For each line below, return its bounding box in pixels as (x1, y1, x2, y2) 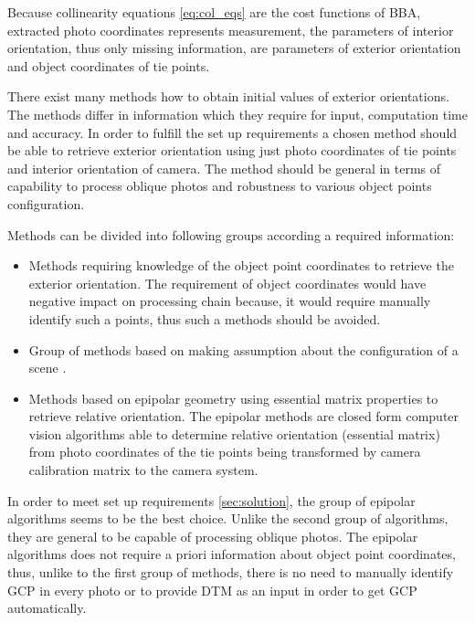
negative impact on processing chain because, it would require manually (28, 291, 431, 311)
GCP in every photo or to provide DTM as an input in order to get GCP (7, 580, 417, 599)
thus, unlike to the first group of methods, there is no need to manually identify (7, 563, 454, 582)
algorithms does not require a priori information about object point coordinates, (7, 544, 456, 564)
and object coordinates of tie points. (7, 56, 210, 75)
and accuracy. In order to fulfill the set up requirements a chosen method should (7, 122, 458, 142)
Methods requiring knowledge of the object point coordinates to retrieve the (28, 256, 454, 275)
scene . (28, 358, 67, 377)
